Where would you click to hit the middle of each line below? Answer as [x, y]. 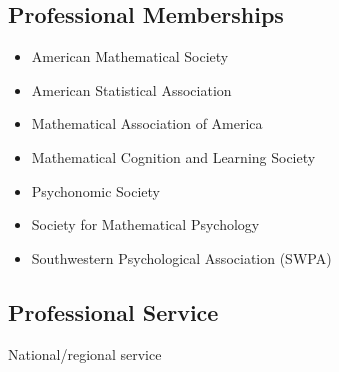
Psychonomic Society [96, 190]
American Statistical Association [131, 89]
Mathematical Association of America [147, 123]
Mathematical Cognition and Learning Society [173, 156]
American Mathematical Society [130, 56]
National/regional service [85, 353]
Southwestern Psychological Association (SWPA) [181, 257]
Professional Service [113, 311]
